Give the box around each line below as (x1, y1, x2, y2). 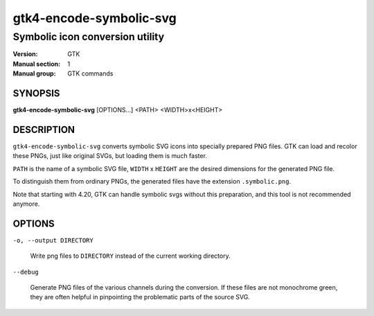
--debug (12, 267, 39, 276)
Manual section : (12, 60, 61, 68)
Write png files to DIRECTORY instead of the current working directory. (30, 252, 231, 260)
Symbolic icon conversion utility (12, 30, 165, 43)
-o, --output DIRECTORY (12, 236, 93, 244)
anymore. (12, 200, 40, 208)
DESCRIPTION (12, 123, 75, 135)
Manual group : (12, 69, 56, 78)
